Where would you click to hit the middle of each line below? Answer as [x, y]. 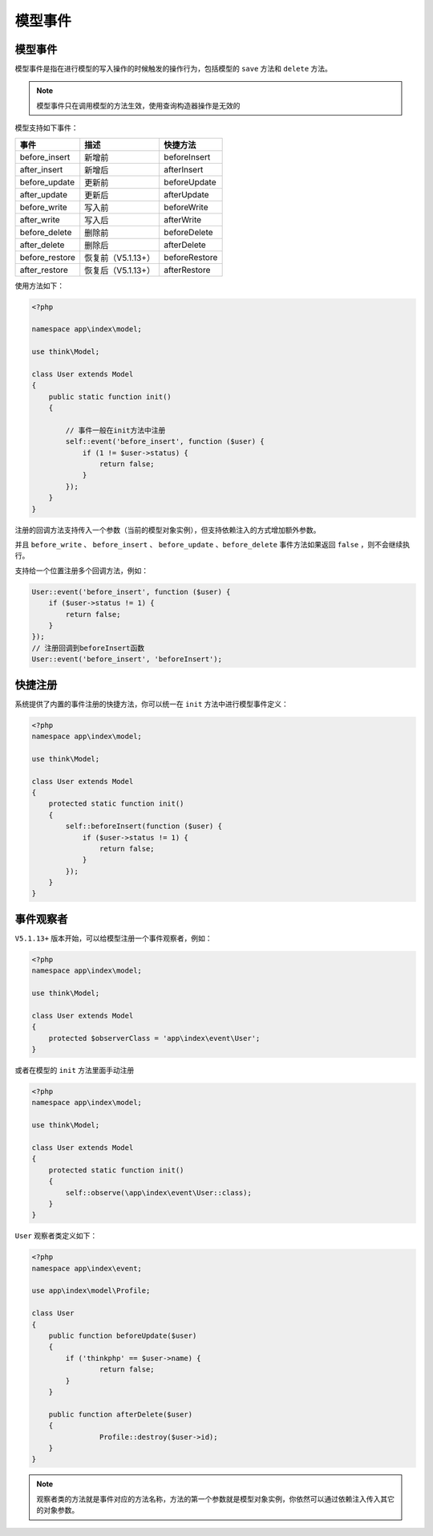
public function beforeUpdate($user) [123, 1336]
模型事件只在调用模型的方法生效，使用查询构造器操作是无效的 [138, 105]
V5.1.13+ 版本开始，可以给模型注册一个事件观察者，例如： [113, 938]
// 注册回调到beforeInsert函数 [88, 648]
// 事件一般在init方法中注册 [115, 430]
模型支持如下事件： [47, 128]
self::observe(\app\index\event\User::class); [158, 1193]
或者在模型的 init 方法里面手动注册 [75, 1071]
